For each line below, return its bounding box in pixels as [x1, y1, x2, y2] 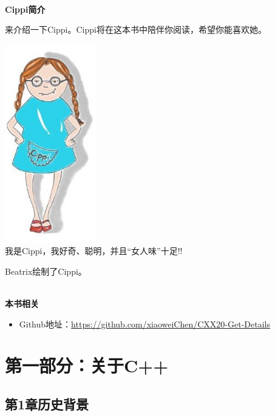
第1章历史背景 [5, 395, 89, 414]
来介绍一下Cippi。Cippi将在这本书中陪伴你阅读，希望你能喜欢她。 [5, 23, 267, 36]
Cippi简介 [5, 2, 46, 15]
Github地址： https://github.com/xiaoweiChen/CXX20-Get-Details [19, 317, 270, 330]
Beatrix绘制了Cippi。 [5, 264, 87, 277]
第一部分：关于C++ [5, 353, 169, 378]
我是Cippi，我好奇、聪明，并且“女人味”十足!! [5, 244, 183, 257]
